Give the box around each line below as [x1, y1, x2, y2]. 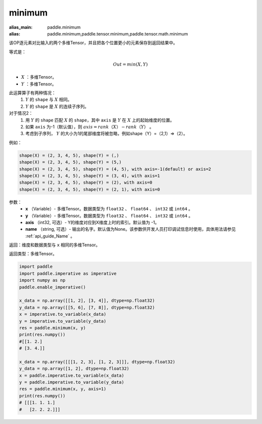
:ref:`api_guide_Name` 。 [25, 233, 75, 239]
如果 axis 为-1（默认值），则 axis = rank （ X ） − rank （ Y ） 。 [25, 124, 154, 130]
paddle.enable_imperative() [19, 284, 86, 290]
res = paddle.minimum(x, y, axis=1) [19, 386, 107, 392]
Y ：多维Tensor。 [21, 81, 57, 87]
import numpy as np [19, 277, 65, 283]
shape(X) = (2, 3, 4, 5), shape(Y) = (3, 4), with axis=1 [19, 173, 160, 178]
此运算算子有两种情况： [9, 90, 56, 96]
